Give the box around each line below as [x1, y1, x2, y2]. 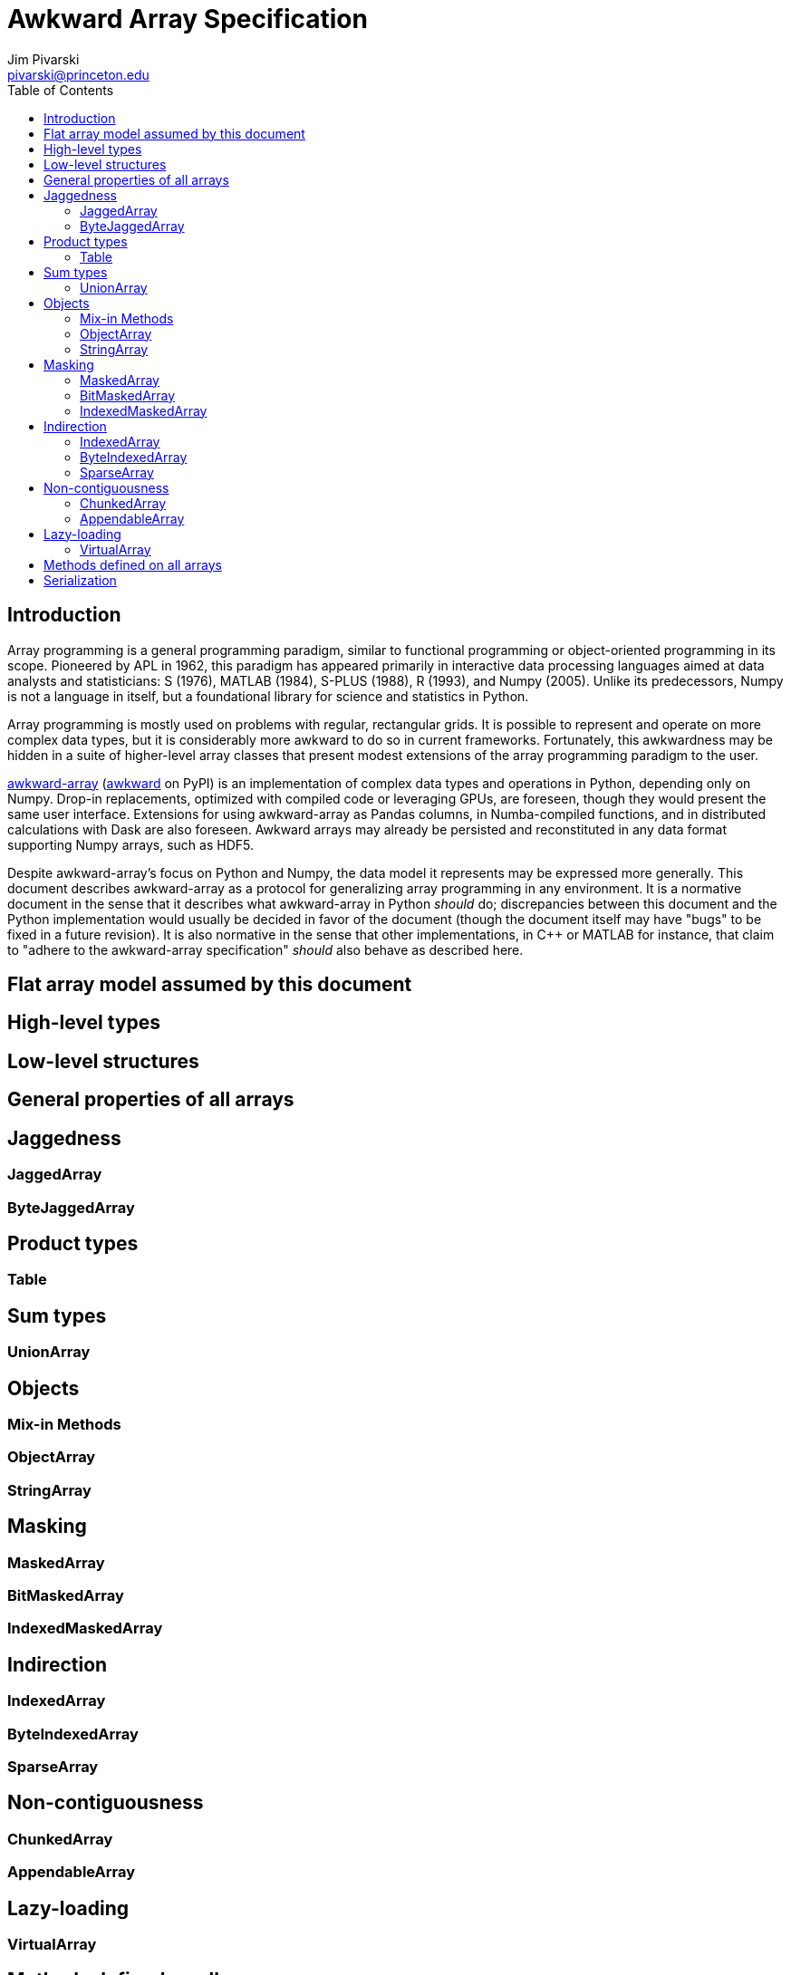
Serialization [43, 572, 117, 588]
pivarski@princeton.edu [7, 66, 150, 82]
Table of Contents [7, 82, 114, 98]
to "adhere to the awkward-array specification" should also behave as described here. [7, 941, 524, 958]
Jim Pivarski [7, 51, 80, 67]
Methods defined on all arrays [43, 556, 222, 573]
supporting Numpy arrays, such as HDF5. [7, 836, 254, 853]
